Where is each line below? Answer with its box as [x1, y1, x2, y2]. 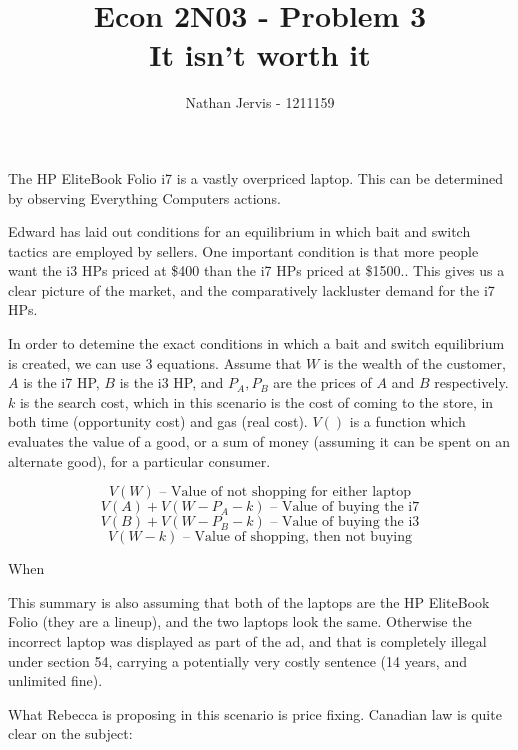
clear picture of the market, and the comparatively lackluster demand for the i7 [8, 279, 495, 300]
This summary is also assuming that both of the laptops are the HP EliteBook [8, 591, 490, 612]
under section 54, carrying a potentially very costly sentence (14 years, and [8, 650, 467, 671]
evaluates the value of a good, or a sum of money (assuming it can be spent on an [8, 431, 511, 452]
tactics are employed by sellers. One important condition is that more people [8, 240, 479, 261]
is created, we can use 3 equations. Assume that [8, 352, 302, 373]
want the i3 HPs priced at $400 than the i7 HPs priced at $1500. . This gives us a [8, 260, 505, 281]
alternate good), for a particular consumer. [8, 450, 271, 471]
